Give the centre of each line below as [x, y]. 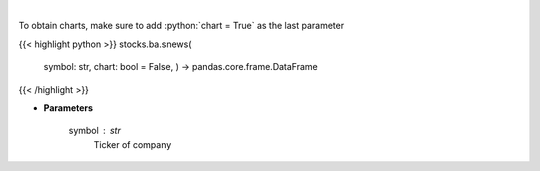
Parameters [68, 107]
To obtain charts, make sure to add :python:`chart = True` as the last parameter [181, 26]
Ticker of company [132, 144]
